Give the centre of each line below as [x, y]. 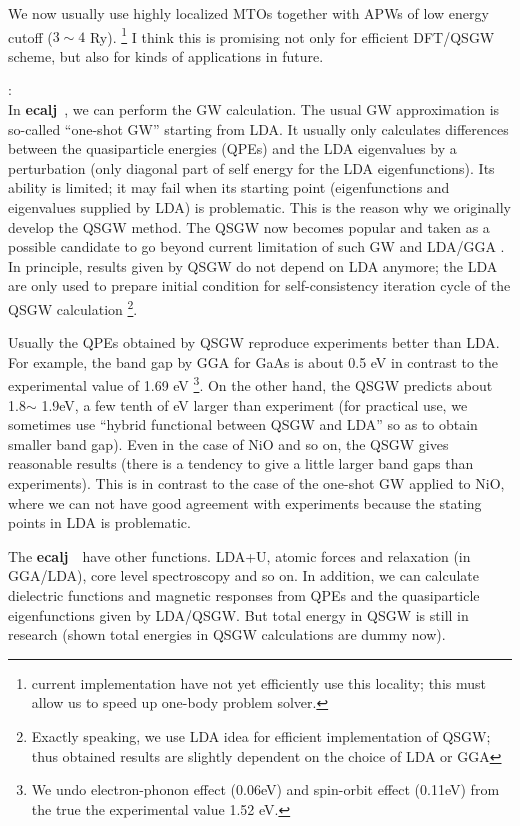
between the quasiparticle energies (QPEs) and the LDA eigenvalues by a [232, 148]
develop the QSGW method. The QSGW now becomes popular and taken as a [249, 226]
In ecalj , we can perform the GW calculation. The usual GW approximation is [254, 109]
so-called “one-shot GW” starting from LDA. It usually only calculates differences [258, 128]
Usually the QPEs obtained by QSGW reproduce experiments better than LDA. [254, 342]
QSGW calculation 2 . [73, 307]
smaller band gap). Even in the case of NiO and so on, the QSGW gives [228, 443]
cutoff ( [30, 36]
